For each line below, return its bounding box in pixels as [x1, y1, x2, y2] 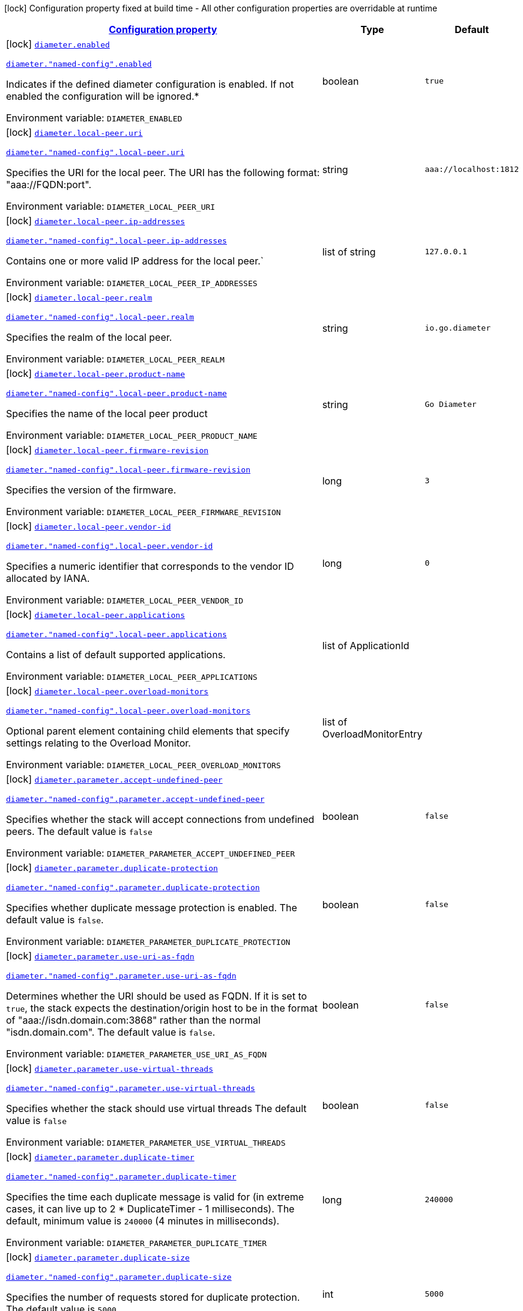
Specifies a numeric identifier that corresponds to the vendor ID [6, 560, 294, 572]
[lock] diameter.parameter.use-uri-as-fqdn [6, 950, 195, 962]
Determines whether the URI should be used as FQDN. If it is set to [6, 990, 307, 1002]
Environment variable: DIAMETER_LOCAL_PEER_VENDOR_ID [6, 594, 244, 606]
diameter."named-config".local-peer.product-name [6, 389, 227, 398]
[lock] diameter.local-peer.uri [6, 126, 143, 138]
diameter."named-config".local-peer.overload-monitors [6, 706, 250, 715]
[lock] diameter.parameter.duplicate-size [6, 1251, 190, 1263]
